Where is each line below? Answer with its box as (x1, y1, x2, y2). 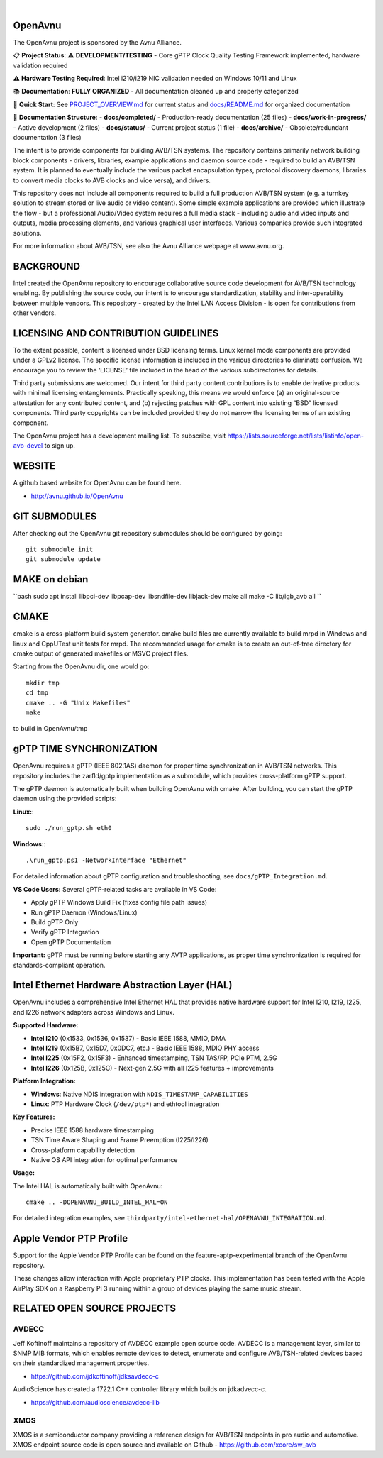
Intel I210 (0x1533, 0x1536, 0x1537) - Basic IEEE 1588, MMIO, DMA (30, 1034, 226, 1042)
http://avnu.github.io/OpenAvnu (30, 492, 123, 500)
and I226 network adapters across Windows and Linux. (13, 1007, 175, 1016)
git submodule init (26, 546, 94, 553)
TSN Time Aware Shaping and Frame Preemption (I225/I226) (30, 1136, 209, 1144)
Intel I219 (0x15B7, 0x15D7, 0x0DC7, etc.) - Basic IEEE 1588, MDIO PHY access (30, 1044, 260, 1052)
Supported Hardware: (13, 1021, 79, 1029)
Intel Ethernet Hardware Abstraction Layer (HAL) (13, 979, 233, 991)
